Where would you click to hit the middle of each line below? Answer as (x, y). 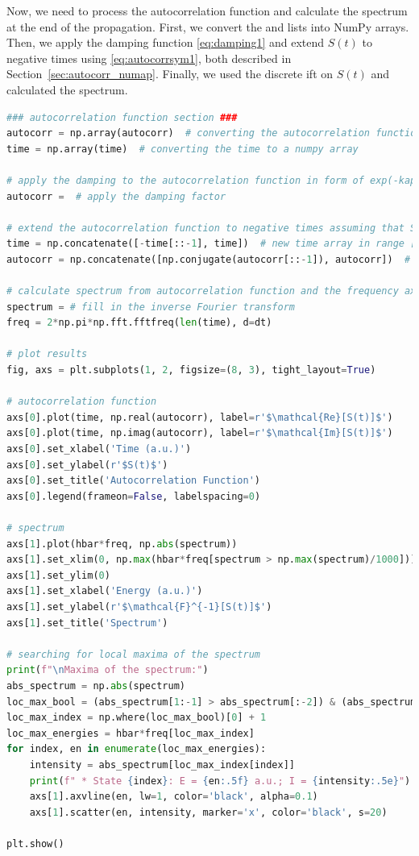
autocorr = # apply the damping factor (116, 196)
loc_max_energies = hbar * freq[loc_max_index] (131, 733)
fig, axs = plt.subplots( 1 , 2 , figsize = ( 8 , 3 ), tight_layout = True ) (191, 370)
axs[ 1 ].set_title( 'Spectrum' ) (87, 623)
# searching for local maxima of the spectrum (133, 654)
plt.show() (35, 844)
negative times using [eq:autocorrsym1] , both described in (149, 58)
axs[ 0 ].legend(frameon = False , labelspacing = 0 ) (134, 496)
